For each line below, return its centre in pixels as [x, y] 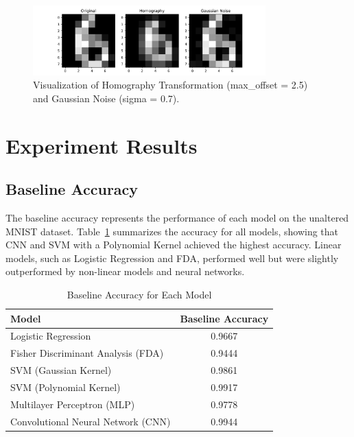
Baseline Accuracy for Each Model [139, 295]
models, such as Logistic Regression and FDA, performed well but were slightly [172, 258]
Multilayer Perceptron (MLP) [73, 404]
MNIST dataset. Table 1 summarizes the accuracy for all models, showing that [172, 231]
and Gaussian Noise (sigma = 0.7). [106, 98]
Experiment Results [102, 145]
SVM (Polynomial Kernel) [66, 387]
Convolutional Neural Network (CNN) [91, 421]
